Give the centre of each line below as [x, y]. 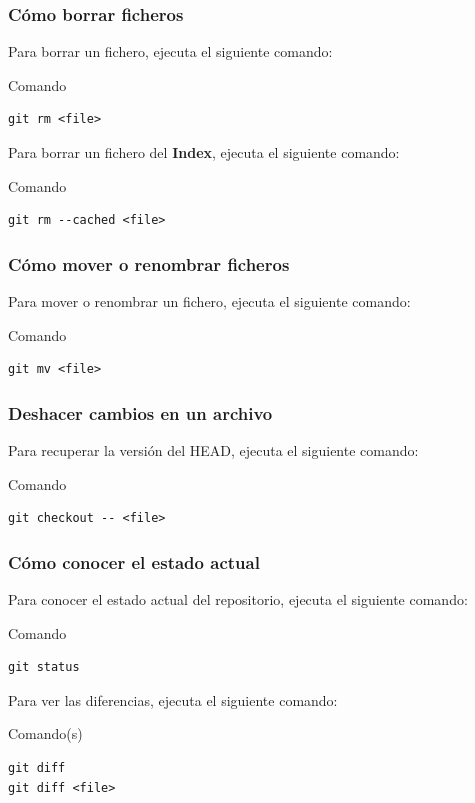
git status [44, 667]
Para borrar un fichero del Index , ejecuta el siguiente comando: [204, 152]
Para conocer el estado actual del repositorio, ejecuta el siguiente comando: [238, 599]
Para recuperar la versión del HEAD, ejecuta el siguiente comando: [213, 450]
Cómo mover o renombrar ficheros [149, 263]
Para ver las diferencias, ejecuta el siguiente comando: [173, 699]
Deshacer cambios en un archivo [140, 412]
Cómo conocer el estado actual [134, 561]
